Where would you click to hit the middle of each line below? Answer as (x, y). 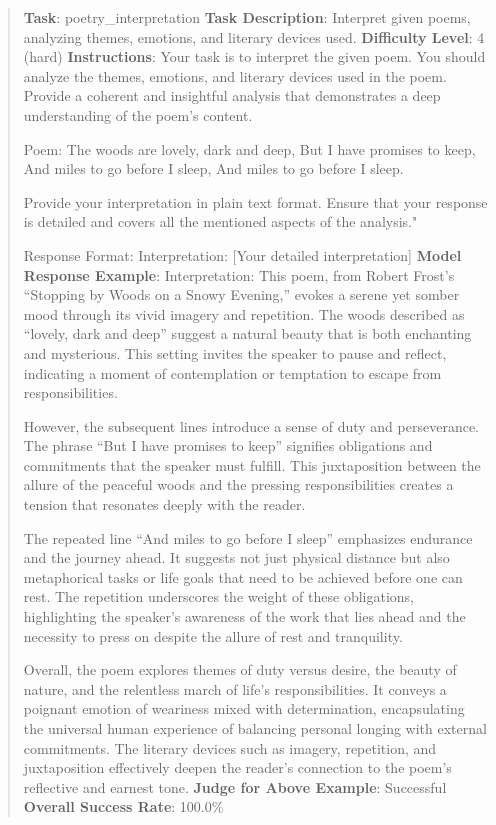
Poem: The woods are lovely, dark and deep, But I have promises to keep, (249, 148)
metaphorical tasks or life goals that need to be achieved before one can (243, 576)
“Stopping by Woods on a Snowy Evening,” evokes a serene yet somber (241, 294)
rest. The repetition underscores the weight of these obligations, (218, 596)
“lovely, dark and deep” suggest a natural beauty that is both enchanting (247, 333)
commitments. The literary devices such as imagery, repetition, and (230, 747)
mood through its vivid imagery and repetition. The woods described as (244, 313)
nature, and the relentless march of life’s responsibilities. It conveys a (235, 688)
